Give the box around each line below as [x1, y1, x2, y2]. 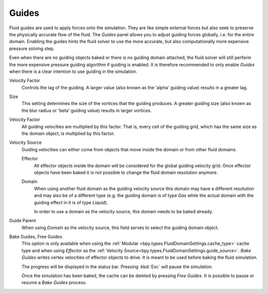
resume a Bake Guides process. [21, 280, 87, 286]
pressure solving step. [9, 45, 55, 52]
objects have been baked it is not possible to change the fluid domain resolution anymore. [34, 169, 218, 176]
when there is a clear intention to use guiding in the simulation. [9, 68, 137, 74]
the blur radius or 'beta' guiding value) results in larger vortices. [21, 107, 152, 114]
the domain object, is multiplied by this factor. [21, 130, 115, 136]
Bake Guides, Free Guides [9, 234, 63, 240]
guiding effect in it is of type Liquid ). [34, 199, 108, 205]
